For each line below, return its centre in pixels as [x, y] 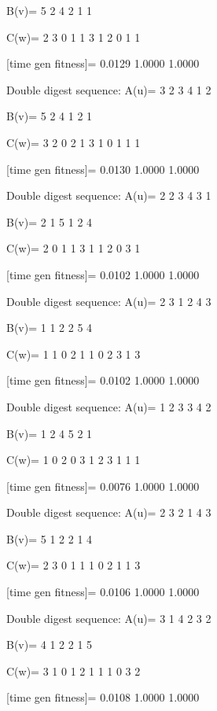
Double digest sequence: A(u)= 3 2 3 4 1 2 [109, 89]
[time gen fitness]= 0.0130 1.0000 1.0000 [103, 169]
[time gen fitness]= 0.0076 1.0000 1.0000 [103, 486]
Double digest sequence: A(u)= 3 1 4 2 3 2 [109, 618]
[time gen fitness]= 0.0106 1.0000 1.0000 [103, 592]
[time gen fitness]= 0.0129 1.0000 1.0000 [103, 63]
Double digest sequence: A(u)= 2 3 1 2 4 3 [109, 301]
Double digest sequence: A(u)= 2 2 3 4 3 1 [109, 195]
